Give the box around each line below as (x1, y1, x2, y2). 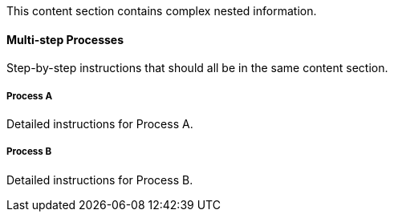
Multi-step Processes (6, 32, 124, 46)
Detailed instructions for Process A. (6, 117, 193, 131)
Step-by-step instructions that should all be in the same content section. (6, 61, 388, 75)
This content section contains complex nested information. (6, 4, 317, 18)
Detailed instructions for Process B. (6, 172, 193, 187)
